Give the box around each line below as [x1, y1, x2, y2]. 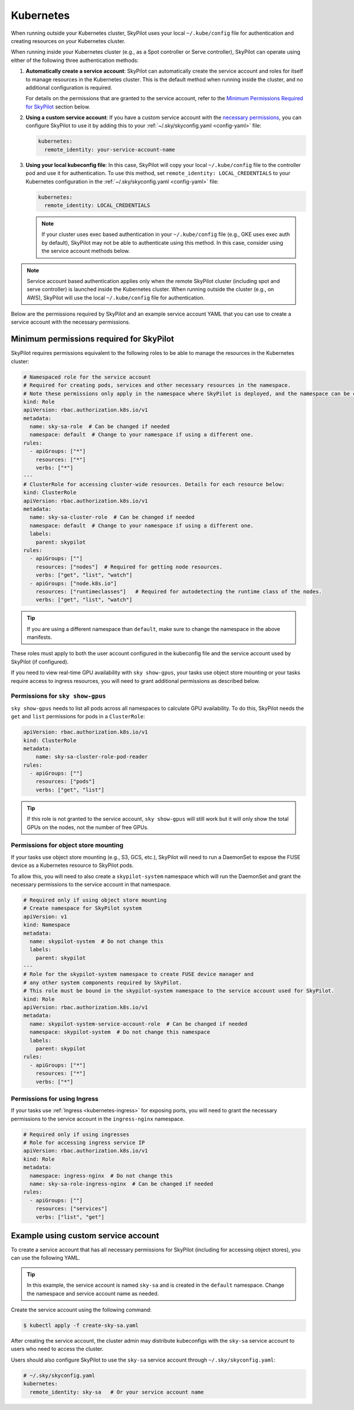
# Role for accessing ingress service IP [23, 1139, 145, 1146]
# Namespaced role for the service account [23, 373, 152, 380]
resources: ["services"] [35, 1205, 108, 1212]
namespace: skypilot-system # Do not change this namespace [29, 1029, 211, 1036]
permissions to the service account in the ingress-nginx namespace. [11, 1115, 185, 1122]
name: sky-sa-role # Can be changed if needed [29, 423, 170, 430]
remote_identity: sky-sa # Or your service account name [29, 1389, 204, 1395]
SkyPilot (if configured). [11, 658, 69, 665]
